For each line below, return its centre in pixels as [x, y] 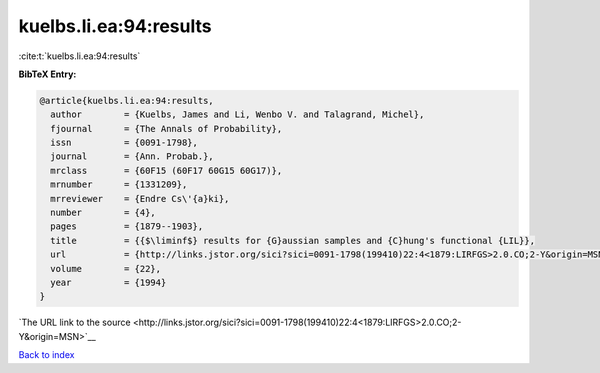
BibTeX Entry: [47, 74]
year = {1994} [108, 282]
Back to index [46, 355]
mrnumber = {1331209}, [119, 184]
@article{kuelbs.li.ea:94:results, [126, 100]
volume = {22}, [106, 268]
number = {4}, [103, 213]
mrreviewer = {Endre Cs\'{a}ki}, [140, 198]
